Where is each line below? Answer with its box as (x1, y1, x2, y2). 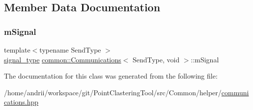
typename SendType (39, 45, 101, 55)
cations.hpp (4, 97, 39, 107)
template (4, 45, 30, 55)
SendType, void (132, 54, 180, 64)
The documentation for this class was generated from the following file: (4, 71, 218, 81)
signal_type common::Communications (4, 54, 121, 64)
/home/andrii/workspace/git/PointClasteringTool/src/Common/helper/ (4, 87, 222, 97)
